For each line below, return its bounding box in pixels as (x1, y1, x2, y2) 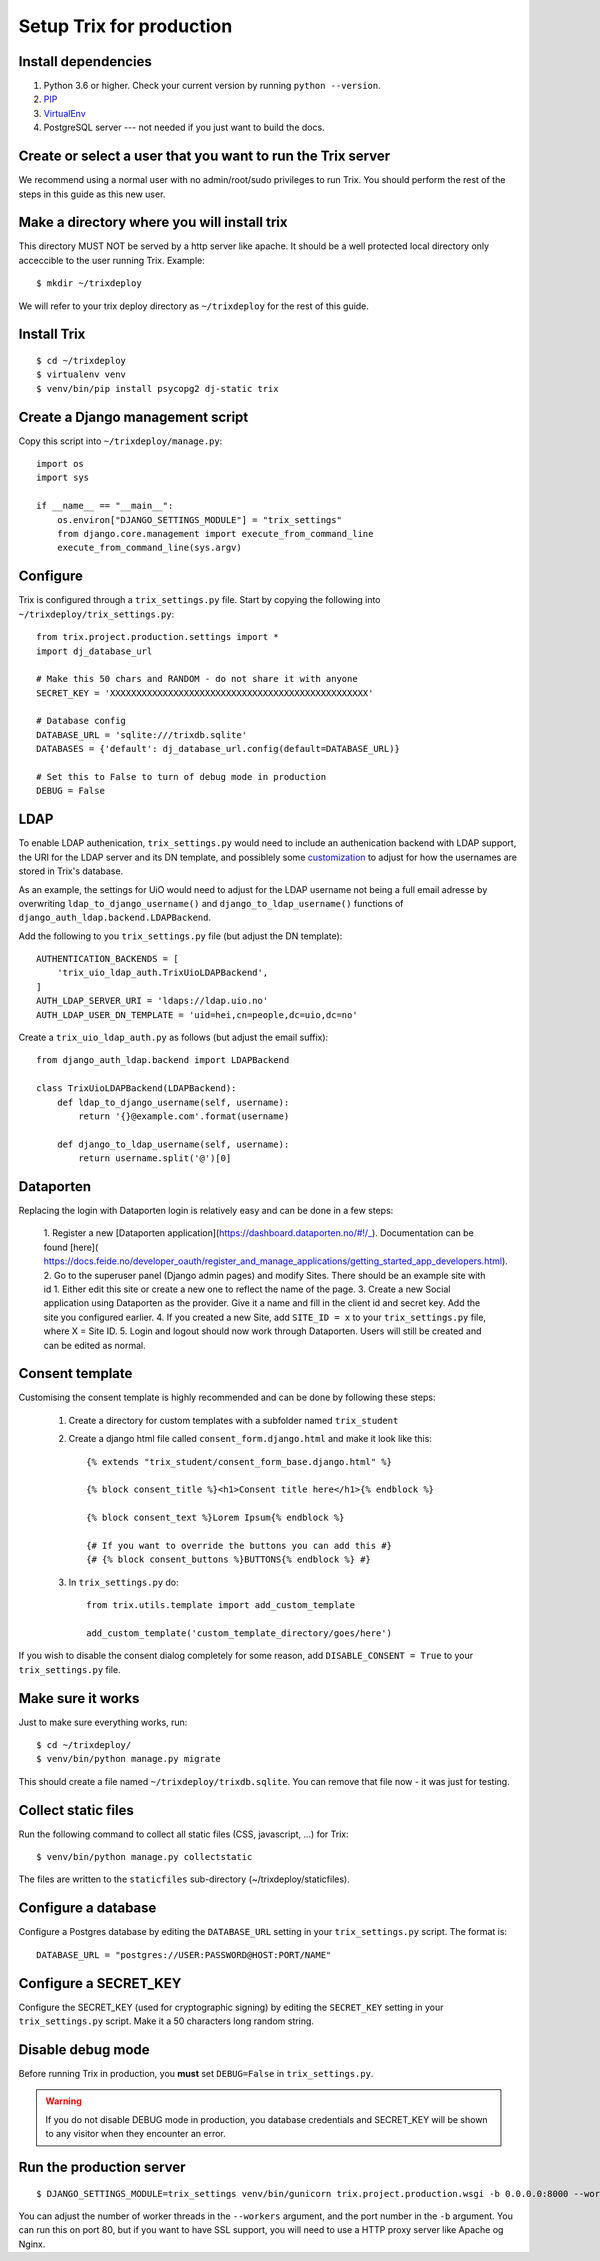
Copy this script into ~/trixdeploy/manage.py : (18, 435, 223, 447)
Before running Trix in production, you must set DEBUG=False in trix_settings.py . (18, 2067, 374, 2079)
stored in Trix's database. (18, 865, 124, 877)
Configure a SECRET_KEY (18, 1975, 182, 1992)
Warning (45, 2095, 82, 2107)
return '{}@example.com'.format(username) (78, 1110, 290, 1122)
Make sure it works (18, 1690, 140, 1707)
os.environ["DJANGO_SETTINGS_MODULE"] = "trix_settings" (56, 514, 342, 525)
